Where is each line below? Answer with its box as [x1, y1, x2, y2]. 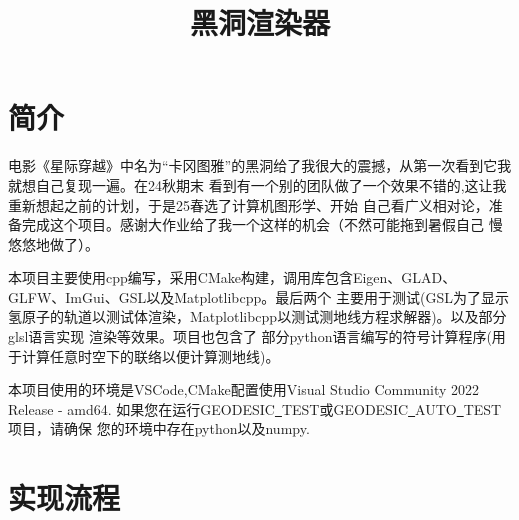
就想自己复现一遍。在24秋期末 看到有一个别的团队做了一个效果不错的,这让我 [8, 174, 507, 195]
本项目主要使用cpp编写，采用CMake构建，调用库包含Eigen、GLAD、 [8, 267, 457, 288]
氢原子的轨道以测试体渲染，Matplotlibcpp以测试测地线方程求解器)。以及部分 [8, 306, 507, 327]
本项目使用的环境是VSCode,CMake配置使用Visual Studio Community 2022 [8, 379, 480, 400]
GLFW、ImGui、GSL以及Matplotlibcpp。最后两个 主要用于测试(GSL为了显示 [8, 286, 509, 307]
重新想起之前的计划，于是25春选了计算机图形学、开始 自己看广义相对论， [8, 194, 489, 215]
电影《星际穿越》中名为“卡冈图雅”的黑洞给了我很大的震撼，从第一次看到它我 [8, 155, 512, 176]
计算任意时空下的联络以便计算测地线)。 [21, 345, 280, 366]
